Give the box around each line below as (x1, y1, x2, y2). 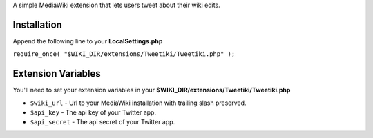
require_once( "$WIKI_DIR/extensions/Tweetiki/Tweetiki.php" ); (12, 50, 236, 58)
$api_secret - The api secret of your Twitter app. (30, 118, 175, 126)
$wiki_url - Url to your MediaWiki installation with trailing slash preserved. (30, 99, 247, 107)
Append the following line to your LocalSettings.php (12, 37, 163, 45)
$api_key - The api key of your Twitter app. (30, 108, 157, 117)
